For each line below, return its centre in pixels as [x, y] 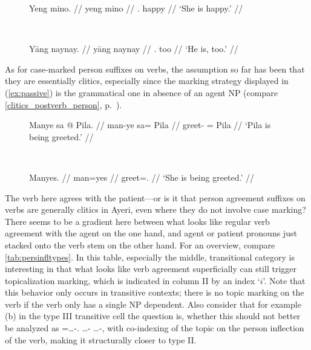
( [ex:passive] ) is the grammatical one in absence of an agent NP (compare [141, 92]
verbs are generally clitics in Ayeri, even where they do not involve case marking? [155, 209]
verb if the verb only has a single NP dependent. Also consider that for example [153, 304]
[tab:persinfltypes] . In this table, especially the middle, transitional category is [150, 257]
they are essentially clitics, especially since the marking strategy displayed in [147, 81]
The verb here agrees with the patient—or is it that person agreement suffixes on [155, 197]
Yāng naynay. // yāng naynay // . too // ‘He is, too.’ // [134, 49]
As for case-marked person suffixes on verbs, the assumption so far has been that [155, 69]
